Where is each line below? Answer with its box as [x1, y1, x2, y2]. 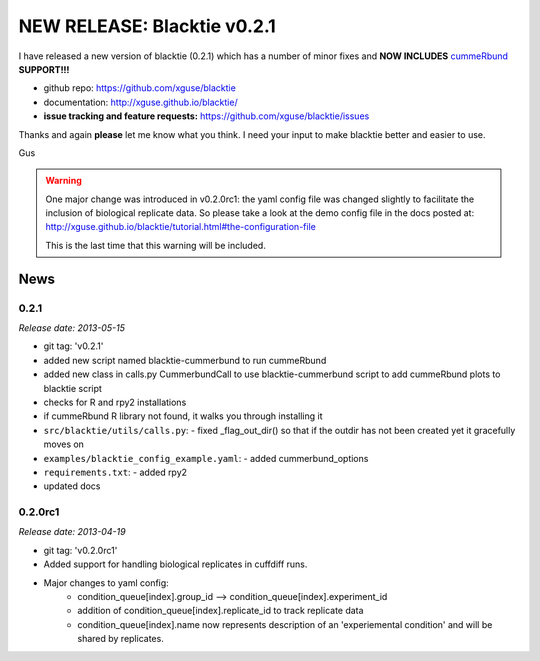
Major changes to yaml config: [43, 576, 169, 589]
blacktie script [43, 382, 102, 394]
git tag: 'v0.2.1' [43, 340, 104, 352]
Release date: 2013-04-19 [18, 526, 126, 538]
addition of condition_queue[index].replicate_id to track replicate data [77, 605, 364, 617]
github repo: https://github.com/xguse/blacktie [43, 82, 237, 94]
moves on [43, 438, 85, 450]
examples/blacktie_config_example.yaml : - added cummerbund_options [43, 452, 369, 464]
